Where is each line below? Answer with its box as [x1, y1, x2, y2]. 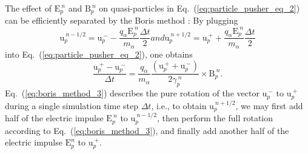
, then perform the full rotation [156, 112, 273, 124]
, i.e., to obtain [151, 99, 207, 112]
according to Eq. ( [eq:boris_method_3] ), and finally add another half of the [5, 124, 289, 136]
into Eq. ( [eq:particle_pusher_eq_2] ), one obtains [5, 47, 193, 60]
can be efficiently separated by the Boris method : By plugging [5, 14, 238, 27]
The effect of [5, 2, 52, 14]
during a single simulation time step [5, 99, 138, 112]
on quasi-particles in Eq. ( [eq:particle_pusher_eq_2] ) [99, 2, 300, 14]
